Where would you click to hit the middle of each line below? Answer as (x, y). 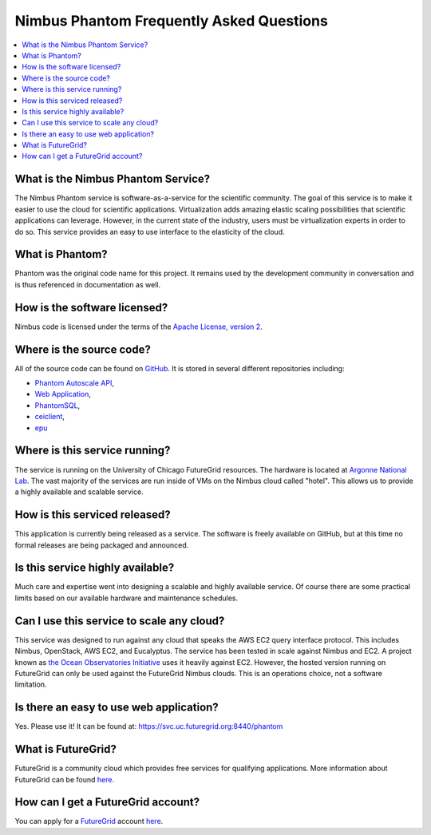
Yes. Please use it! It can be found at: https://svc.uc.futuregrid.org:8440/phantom (149, 726)
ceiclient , (50, 417)
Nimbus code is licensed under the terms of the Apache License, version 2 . (138, 326)
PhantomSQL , (57, 405)
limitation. (31, 685)
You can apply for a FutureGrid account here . (89, 821)
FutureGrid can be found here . (65, 779)
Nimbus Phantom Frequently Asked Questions (172, 21)
